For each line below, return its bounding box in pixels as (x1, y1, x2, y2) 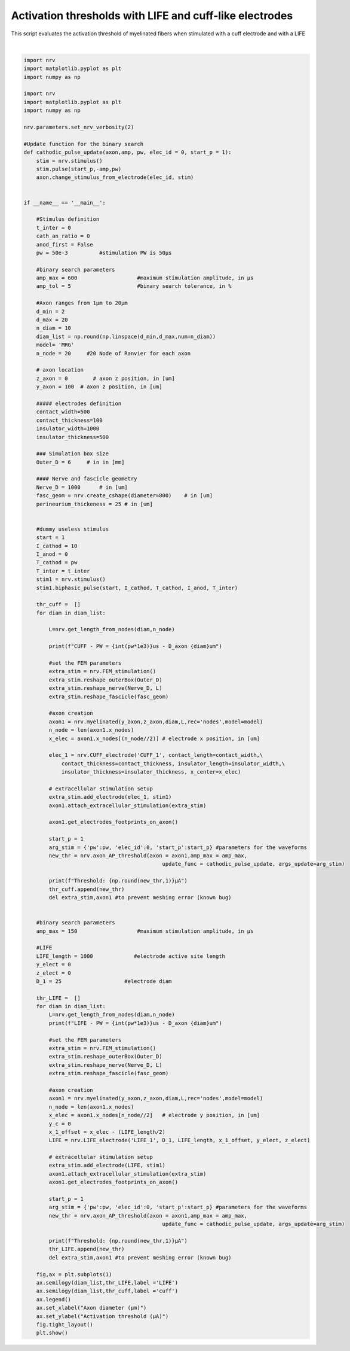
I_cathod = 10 (36, 542, 78, 549)
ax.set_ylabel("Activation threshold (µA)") (36, 1313, 169, 1319)
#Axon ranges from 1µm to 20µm (36, 300, 128, 306)
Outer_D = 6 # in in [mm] (36, 458, 125, 465)
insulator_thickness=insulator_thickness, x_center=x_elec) (61, 769, 241, 775)
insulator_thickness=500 (36, 434, 109, 440)
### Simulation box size (36, 451, 109, 457)
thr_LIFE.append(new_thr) (48, 1246, 125, 1253)
